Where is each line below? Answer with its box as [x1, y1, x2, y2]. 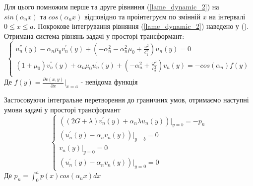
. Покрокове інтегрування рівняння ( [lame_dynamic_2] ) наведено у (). [33, 21, 249, 31]
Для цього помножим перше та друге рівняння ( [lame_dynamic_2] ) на [4, 1, 219, 11]
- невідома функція [80, 77, 138, 87]
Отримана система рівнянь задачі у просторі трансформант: [4, 30, 185, 41]
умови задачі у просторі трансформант [4, 104, 121, 114]
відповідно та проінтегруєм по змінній [84, 11, 200, 21]
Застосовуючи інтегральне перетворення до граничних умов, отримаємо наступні [4, 94, 249, 105]
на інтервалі [209, 11, 246, 21]
